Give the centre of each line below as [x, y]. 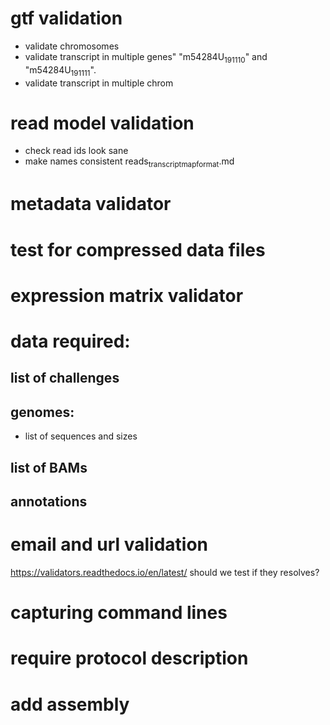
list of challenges [65, 378]
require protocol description [129, 658]
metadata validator [91, 204]
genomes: [42, 412]
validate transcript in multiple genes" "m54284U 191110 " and [146, 57]
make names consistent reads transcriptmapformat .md [129, 162]
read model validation [102, 123]
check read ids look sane [76, 151]
